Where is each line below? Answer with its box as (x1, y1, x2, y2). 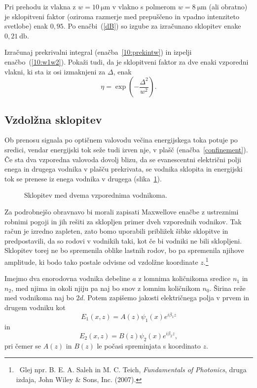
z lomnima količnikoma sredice (138, 273, 231, 283)
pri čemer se (4, 340, 41, 351)
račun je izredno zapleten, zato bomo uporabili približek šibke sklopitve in (4, 226, 228, 236)
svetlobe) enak (4, 21, 48, 31)
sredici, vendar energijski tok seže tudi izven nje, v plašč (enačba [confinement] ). (4, 144, 248, 154)
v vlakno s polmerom (112, 1, 176, 11)
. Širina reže (209, 282, 246, 293)
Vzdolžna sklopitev (4, 111, 102, 127)
